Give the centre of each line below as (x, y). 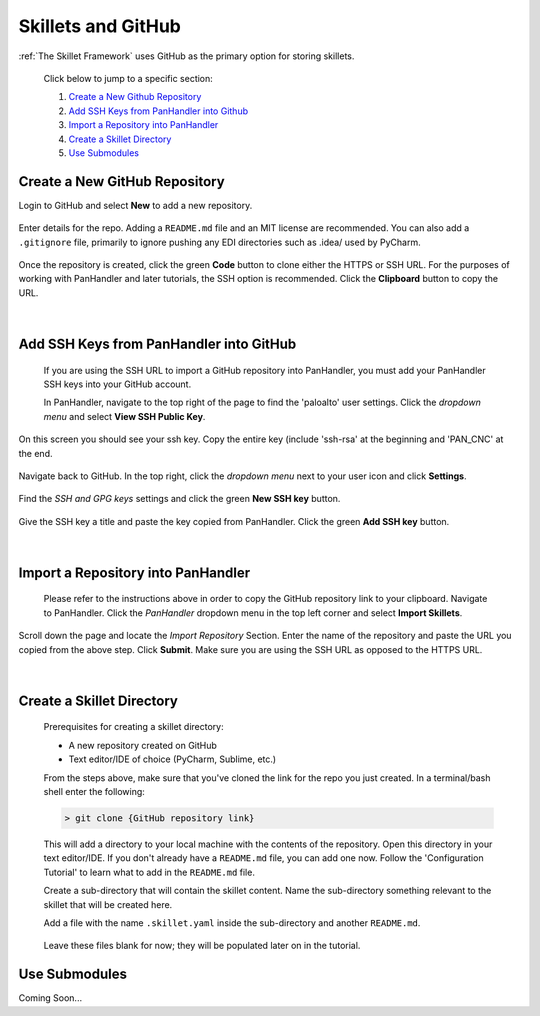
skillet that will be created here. (108, 904)
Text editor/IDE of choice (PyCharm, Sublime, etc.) (172, 759)
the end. (35, 453)
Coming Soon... (50, 998)
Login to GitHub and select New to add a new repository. (135, 205)
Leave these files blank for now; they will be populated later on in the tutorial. (202, 946)
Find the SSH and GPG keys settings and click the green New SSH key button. (179, 499)
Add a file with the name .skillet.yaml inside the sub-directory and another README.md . (232, 922)
